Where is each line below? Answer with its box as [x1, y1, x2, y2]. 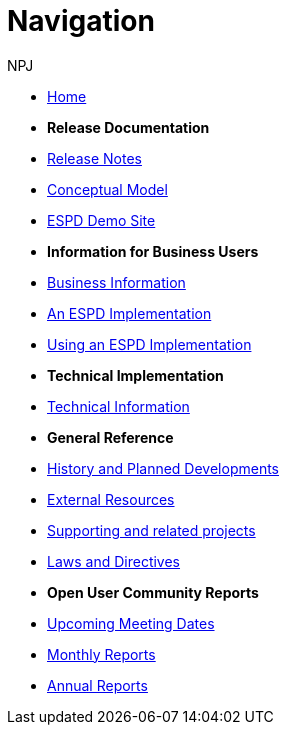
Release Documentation [47, 118, 210, 136]
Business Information [47, 273, 186, 291]
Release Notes [47, 149, 142, 167]
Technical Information [47, 397, 190, 415]
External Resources [47, 490, 175, 508]
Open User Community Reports [47, 583, 259, 601]
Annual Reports [47, 676, 148, 694]
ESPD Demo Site [47, 211, 156, 229]
